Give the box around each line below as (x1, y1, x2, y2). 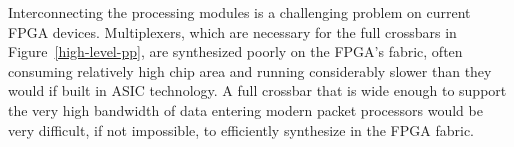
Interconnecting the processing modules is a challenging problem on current (8, 2, 471, 22)
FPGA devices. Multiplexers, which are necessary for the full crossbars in (8, 21, 457, 42)
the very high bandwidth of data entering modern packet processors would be (8, 99, 483, 120)
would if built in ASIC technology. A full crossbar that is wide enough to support (8, 80, 507, 101)
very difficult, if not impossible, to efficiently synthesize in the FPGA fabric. (8, 119, 474, 140)
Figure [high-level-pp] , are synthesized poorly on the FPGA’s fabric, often (8, 41, 463, 62)
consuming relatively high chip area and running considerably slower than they (8, 60, 492, 81)
